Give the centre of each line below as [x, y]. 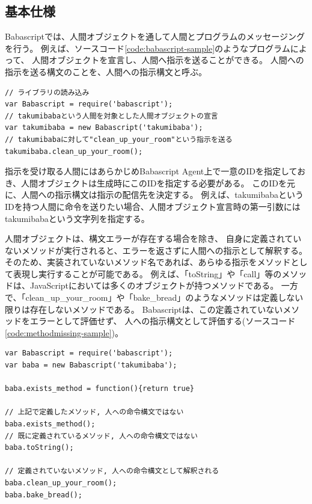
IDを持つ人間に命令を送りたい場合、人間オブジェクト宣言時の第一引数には [153, 206]
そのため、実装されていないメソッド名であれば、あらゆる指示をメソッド [148, 262]
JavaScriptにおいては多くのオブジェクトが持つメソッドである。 [154, 285]
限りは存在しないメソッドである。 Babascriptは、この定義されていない [144, 309]
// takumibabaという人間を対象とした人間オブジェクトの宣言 [112, 116]
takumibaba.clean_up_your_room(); [74, 151]
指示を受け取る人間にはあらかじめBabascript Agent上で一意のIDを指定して [151, 171]
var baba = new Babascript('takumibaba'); [91, 365]
